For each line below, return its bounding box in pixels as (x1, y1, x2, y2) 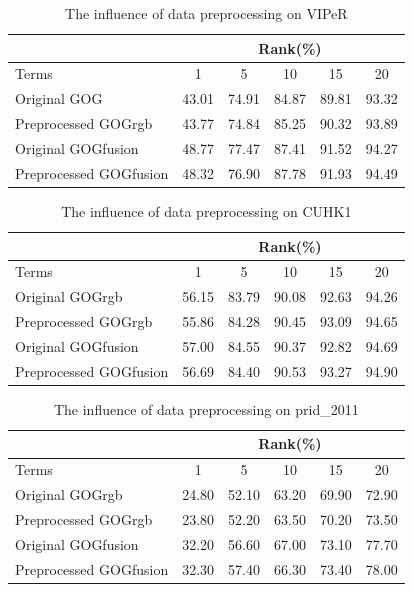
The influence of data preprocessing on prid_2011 (53, 398, 359, 419)
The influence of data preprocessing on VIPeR (65, 3, 348, 23)
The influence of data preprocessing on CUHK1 (61, 200, 352, 221)
